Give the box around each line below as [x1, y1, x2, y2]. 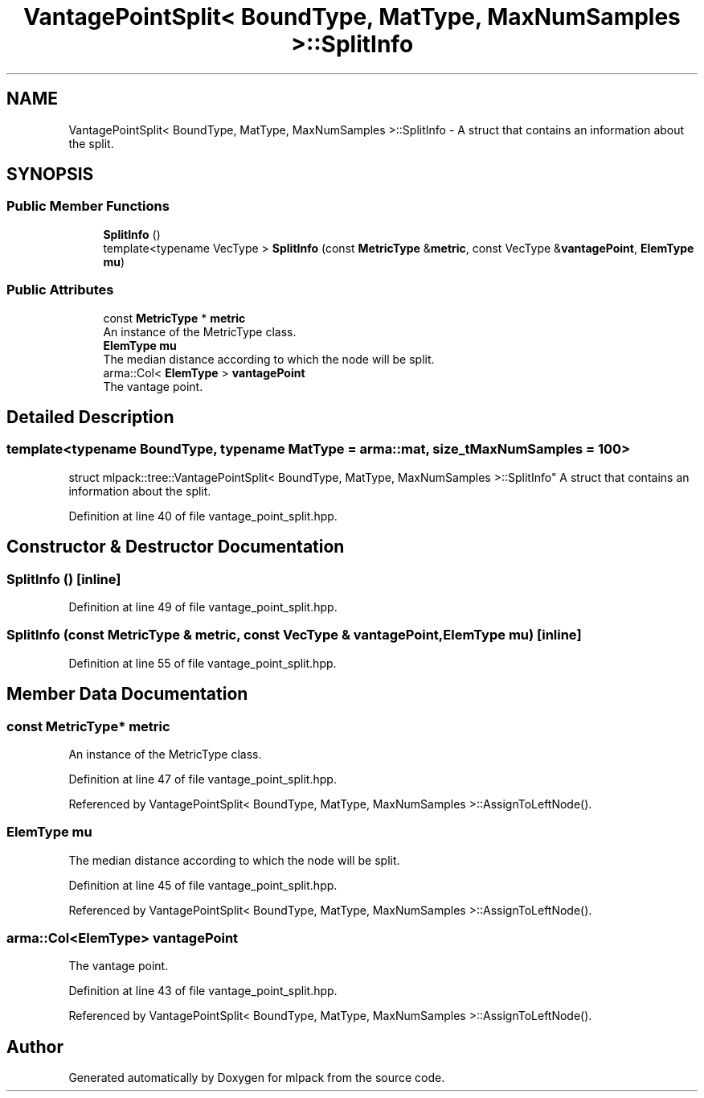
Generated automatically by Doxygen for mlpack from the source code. [68, 1071, 445, 1085]
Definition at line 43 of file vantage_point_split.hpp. [68, 984, 338, 998]
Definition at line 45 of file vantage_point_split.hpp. [68, 878, 338, 892]
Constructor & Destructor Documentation [6, 537, 345, 557]
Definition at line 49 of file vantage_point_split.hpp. [68, 600, 338, 614]
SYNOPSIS [6, 164, 94, 185]
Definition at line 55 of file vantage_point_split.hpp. [68, 656, 337, 670]
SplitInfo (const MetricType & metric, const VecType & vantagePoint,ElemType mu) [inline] [6, 627, 582, 644]
